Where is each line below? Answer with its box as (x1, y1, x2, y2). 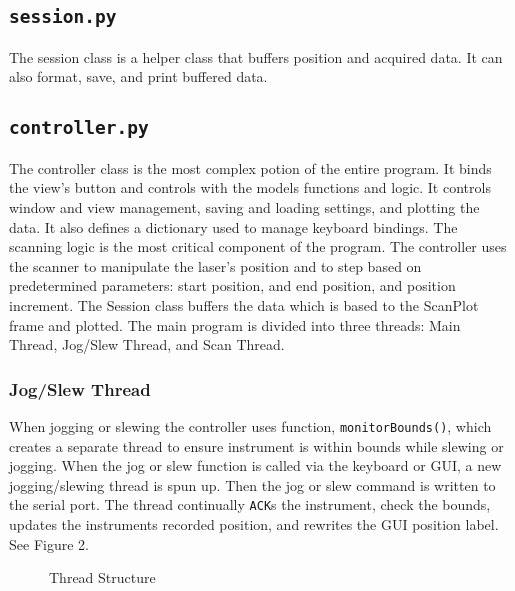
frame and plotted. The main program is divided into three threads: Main (9, 314, 461, 335)
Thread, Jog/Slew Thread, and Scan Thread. (9, 334, 285, 355)
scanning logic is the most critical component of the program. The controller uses (9, 236, 507, 257)
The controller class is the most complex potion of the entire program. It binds (9, 157, 492, 178)
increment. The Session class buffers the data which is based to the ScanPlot (9, 294, 479, 315)
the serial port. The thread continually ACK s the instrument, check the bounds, (9, 494, 491, 515)
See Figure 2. (9, 533, 89, 554)
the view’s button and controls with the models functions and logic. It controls (9, 177, 491, 198)
